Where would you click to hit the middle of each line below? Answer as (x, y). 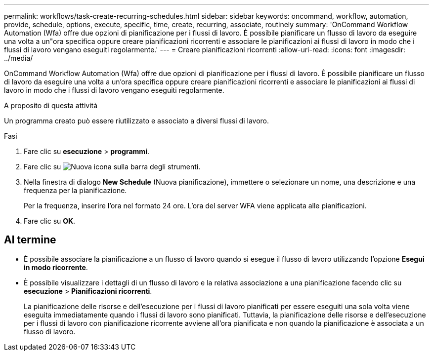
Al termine (30, 240)
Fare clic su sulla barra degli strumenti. (112, 167)
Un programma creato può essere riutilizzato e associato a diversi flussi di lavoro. (137, 121)
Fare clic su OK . (50, 221)
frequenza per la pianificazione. (75, 190)
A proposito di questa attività (51, 105)
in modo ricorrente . (56, 267)
